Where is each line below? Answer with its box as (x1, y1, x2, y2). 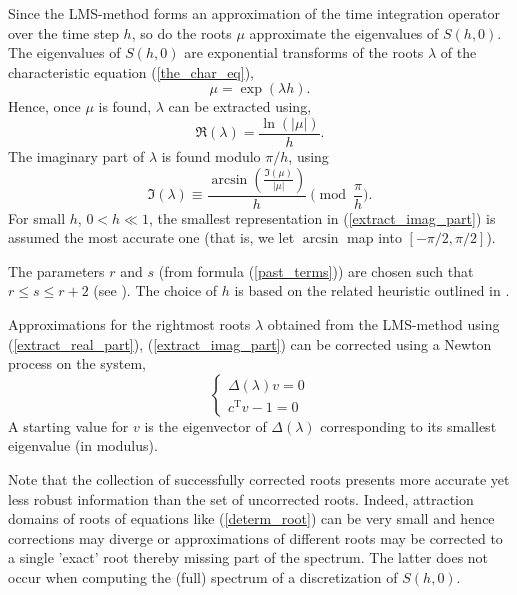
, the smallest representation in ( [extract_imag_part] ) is (148, 207, 496, 228)
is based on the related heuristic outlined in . (234, 280, 510, 301)
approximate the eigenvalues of (249, 22, 439, 43)
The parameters (8, 260, 105, 281)
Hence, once (8, 96, 81, 117)
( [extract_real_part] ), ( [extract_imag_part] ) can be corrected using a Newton (8, 333, 492, 354)
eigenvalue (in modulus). (8, 435, 158, 456)
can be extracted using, (168, 96, 312, 117)
